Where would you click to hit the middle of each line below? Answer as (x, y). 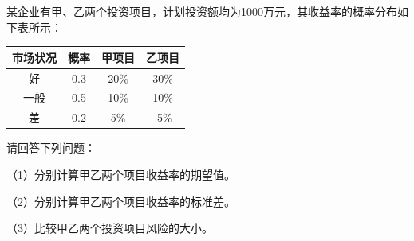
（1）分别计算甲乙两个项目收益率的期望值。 (121, 174)
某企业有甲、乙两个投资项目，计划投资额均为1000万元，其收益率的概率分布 (202, 11)
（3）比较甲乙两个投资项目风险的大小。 (110, 228)
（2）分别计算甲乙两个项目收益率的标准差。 (121, 201)
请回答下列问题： (51, 148)
